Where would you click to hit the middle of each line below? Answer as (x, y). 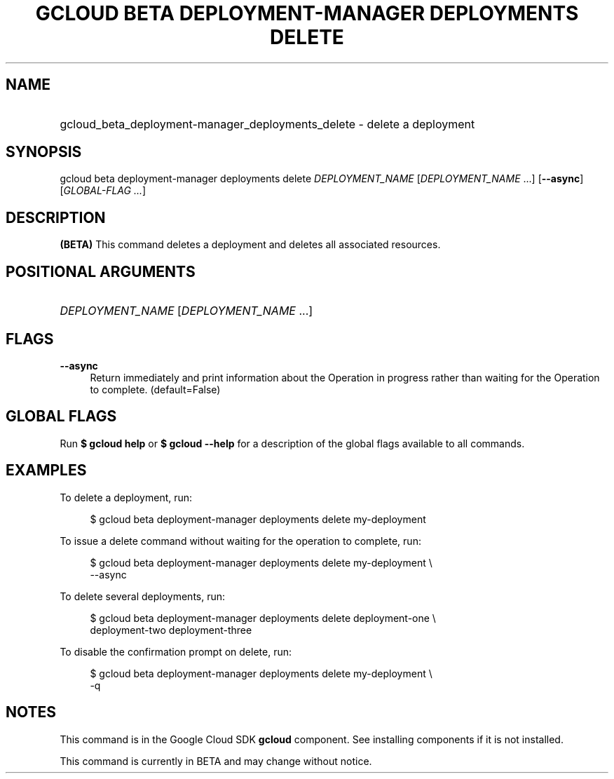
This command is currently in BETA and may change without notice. (216, 761)
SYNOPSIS (44, 152)
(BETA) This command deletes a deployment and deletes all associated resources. (250, 245)
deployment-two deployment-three (171, 630)
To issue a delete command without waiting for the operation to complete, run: (240, 541)
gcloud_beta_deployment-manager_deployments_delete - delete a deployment (267, 124)
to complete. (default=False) (155, 389)
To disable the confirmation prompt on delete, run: (176, 651)
